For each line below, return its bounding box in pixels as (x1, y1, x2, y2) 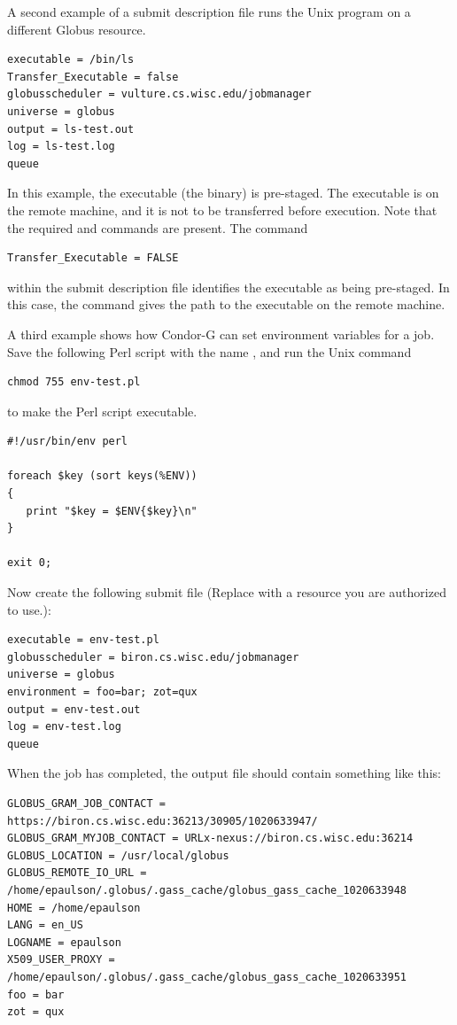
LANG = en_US (7, 919, 83, 932)
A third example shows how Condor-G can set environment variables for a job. (7, 324, 435, 343)
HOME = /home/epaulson (7, 901, 141, 914)
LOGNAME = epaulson (7, 936, 121, 949)
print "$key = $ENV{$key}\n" (26, 504, 198, 517)
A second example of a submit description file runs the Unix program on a (7, 3, 411, 20)
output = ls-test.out (7, 122, 135, 136)
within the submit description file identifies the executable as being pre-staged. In (7, 277, 450, 296)
